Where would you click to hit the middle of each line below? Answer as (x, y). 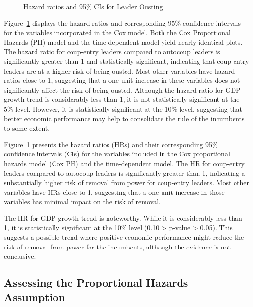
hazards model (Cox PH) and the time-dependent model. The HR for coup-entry (124, 163)
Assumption (35, 297)
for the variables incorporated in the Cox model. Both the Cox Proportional (117, 32)
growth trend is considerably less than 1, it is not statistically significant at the (122, 99)
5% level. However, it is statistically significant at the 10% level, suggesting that (123, 108)
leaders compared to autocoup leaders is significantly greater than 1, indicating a (125, 173)
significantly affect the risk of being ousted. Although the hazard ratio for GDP (122, 89)
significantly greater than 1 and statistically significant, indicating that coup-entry (126, 61)
